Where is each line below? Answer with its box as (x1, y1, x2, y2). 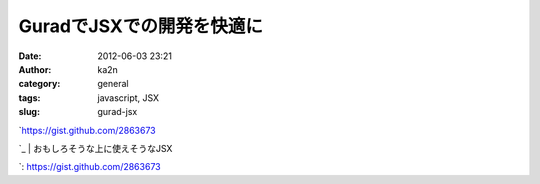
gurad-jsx (97, 106, 138, 118)
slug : (18, 106, 40, 118)
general (97, 78, 129, 90)
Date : (18, 50, 42, 62)
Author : (18, 63, 52, 75)
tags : (18, 91, 41, 104)
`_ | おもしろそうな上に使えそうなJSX (18, 142, 173, 154)
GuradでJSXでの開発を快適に (18, 15, 264, 37)
